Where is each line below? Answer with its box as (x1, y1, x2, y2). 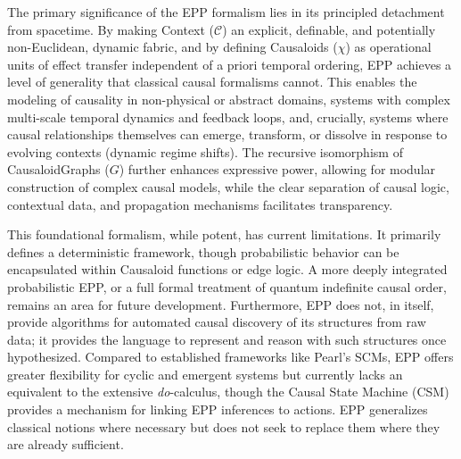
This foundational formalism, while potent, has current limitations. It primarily (7, 225, 441, 244)
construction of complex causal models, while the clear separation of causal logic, (7, 177, 449, 196)
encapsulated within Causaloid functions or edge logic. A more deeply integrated (7, 260, 448, 279)
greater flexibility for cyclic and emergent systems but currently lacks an (7, 364, 403, 383)
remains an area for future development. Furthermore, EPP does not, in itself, (7, 295, 434, 313)
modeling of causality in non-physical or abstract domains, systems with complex (7, 89, 450, 108)
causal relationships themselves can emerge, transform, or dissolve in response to (7, 125, 448, 144)
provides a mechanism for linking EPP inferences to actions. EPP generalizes (7, 400, 428, 419)
